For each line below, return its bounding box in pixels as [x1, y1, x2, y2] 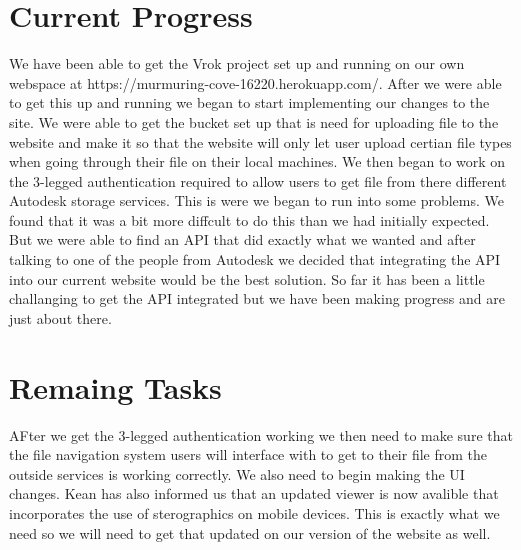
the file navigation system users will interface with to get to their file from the [9, 444, 487, 465]
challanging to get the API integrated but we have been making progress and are [9, 288, 505, 309]
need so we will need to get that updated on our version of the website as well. [9, 522, 491, 543]
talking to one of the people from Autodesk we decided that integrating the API [9, 249, 501, 270]
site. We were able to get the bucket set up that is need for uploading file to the [9, 111, 499, 132]
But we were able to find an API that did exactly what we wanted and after [9, 229, 476, 250]
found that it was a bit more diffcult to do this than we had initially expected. [9, 209, 490, 230]
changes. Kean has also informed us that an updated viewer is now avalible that [9, 483, 499, 504]
